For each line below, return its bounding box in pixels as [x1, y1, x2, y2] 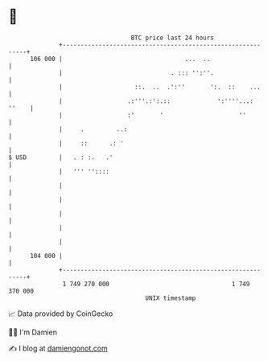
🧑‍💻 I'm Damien [8, 327, 58, 337]
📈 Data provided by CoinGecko [8, 309, 113, 318]
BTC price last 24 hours [130, 34, 215, 42]
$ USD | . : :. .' [8, 153, 113, 162]
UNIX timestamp [145, 293, 196, 302]
